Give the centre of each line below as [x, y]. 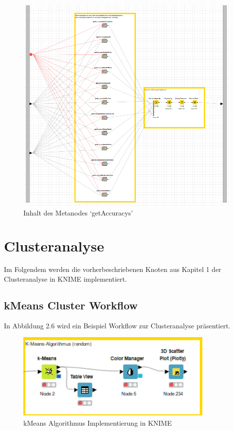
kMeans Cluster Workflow [71, 305]
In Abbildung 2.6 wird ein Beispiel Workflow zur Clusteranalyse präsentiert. [117, 325]
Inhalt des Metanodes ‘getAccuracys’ [78, 212]
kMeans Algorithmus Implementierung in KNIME [98, 422]
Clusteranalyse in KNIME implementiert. [65, 278]
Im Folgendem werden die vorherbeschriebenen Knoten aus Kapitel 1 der [113, 269]
